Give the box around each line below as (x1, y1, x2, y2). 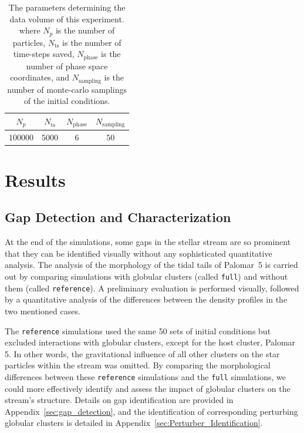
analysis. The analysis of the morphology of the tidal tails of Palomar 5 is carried (5, 259, 298, 271)
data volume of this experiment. (9, 12, 124, 25)
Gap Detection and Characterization (5, 208, 231, 226)
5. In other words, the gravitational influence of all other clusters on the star (5, 347, 280, 360)
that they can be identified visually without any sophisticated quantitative (5, 247, 272, 259)
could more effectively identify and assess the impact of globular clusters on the (5, 382, 291, 394)
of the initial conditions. (23, 95, 110, 107)
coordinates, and (10, 71, 70, 83)
